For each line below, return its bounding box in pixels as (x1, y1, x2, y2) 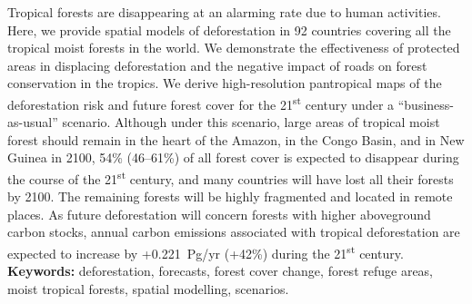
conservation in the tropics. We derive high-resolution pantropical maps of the (7, 74, 442, 93)
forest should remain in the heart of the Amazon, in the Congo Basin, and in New (7, 130, 465, 149)
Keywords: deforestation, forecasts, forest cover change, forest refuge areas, (7, 261, 434, 280)
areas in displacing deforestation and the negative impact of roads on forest (7, 55, 427, 74)
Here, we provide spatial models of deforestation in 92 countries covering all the (7, 20, 451, 39)
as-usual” (7, 113, 58, 132)
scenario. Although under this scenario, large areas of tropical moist (62, 113, 440, 132)
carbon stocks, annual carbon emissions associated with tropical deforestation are (7, 222, 460, 241)
